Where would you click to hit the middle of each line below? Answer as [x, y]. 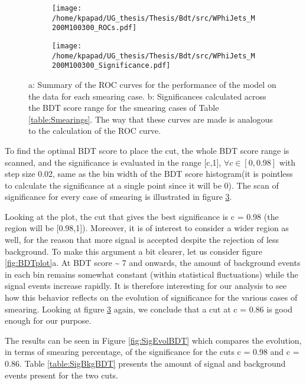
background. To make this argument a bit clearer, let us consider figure [134, 251]
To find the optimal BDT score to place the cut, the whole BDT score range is [147, 150]
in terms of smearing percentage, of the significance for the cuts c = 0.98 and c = [152, 352]
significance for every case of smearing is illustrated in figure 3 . [118, 197]
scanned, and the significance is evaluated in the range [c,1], [113, 162]
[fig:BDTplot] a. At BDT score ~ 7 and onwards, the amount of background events [153, 263]
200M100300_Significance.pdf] [111, 66]
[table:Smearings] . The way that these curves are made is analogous [151, 119]
